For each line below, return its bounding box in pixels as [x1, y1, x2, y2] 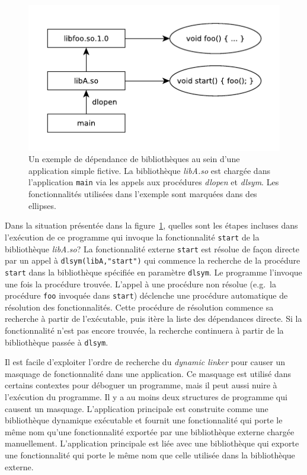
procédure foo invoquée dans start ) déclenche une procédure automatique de [5, 289, 288, 302]
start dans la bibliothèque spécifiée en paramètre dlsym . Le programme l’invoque [5, 265, 302, 278]
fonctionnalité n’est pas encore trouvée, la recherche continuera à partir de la [5, 324, 284, 336]
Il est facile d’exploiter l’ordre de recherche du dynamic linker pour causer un [5, 356, 286, 368]
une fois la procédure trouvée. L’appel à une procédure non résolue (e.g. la [5, 277, 276, 290]
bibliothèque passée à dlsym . [5, 335, 108, 348]
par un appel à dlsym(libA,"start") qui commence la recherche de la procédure [5, 254, 300, 267]
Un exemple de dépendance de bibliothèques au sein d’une [28, 153, 240, 165]
